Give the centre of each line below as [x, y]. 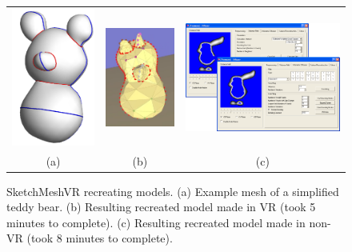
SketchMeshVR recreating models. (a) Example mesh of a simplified [173, 191]
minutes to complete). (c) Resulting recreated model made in [156, 222]
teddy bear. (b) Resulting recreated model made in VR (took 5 [161, 207]
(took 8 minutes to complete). [100, 238]
